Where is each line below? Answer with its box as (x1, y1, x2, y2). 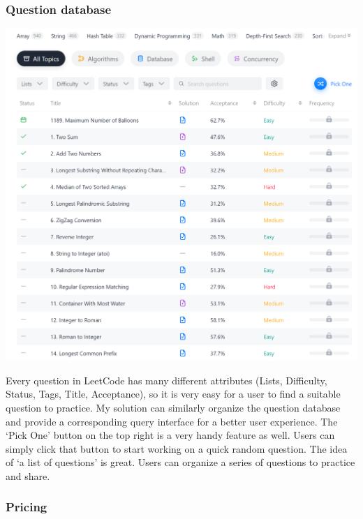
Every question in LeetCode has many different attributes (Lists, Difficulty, (6, 373, 327, 387)
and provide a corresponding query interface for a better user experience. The (6, 414, 338, 428)
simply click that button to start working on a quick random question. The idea (6, 441, 348, 456)
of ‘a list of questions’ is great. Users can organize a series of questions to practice (6, 455, 355, 469)
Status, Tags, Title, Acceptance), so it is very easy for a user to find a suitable (6, 386, 341, 401)
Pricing (6, 498, 47, 516)
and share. (6, 468, 50, 483)
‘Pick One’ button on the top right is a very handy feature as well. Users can (6, 428, 335, 442)
